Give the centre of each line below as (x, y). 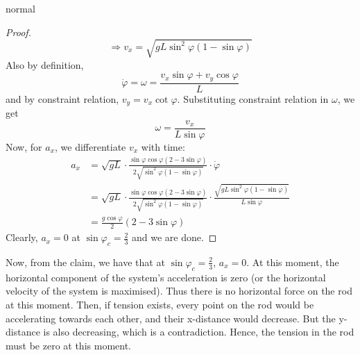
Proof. (18, 32)
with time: (163, 146)
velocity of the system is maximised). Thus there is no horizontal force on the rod (179, 291)
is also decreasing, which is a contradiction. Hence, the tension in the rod (199, 332)
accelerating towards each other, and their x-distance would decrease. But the (171, 318)
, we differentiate (91, 146)
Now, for (24, 146)
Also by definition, (45, 64)
